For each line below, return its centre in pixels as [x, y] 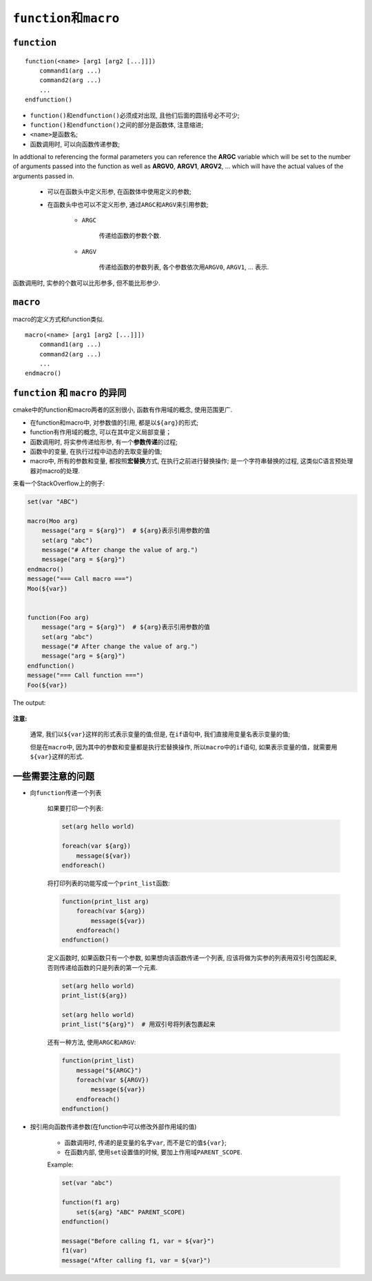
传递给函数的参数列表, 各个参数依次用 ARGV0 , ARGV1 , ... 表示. [184, 267]
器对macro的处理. [55, 471]
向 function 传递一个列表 [66, 792]
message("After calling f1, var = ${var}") [136, 1260]
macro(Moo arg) [53, 521]
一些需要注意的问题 [53, 776]
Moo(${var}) [48, 588]
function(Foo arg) [58, 617]
